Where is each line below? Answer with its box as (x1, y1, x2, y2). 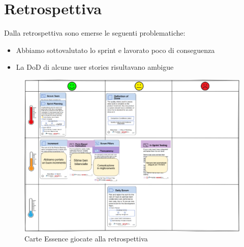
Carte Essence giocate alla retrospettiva (24, 233, 148, 244)
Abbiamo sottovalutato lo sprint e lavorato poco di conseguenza (16, 44, 215, 55)
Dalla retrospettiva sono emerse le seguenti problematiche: (4, 28, 186, 38)
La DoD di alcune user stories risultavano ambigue (16, 62, 174, 72)
